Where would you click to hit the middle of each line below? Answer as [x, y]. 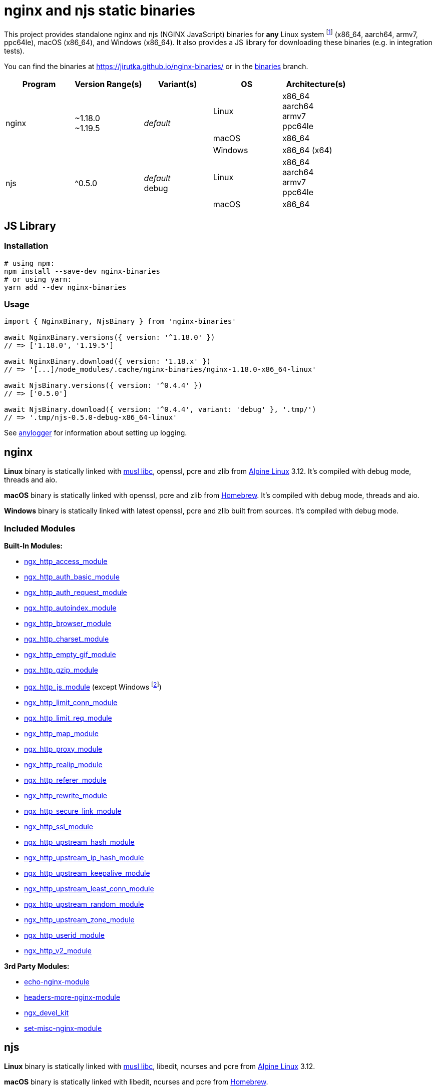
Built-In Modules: [33, 546]
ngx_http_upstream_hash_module [79, 842]
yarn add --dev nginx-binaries [65, 287]
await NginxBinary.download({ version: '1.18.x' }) [108, 362]
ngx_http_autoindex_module [70, 608]
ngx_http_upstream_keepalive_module [87, 873]
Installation [26, 246]
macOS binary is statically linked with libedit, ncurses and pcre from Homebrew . [136, 1082]
